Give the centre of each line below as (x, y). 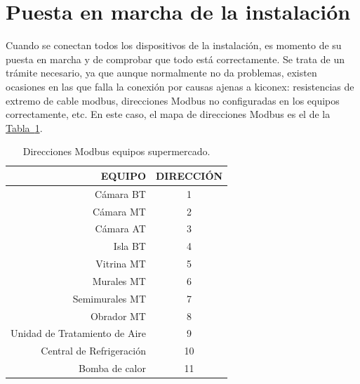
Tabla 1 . (24, 127)
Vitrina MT (121, 264)
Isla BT (129, 246)
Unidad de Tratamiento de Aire (78, 333)
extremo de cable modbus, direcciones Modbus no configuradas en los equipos (173, 100)
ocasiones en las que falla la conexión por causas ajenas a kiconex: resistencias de (180, 86)
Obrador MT (118, 316)
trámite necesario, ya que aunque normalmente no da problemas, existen (161, 73)
